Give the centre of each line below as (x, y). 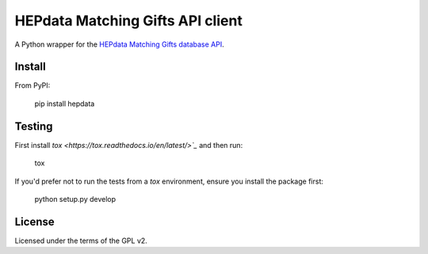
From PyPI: (32, 85)
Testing (34, 126)
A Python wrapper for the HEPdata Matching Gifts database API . (120, 44)
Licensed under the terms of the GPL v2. (81, 241)
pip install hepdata (65, 104)
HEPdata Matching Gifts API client (129, 21)
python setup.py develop (75, 199)
